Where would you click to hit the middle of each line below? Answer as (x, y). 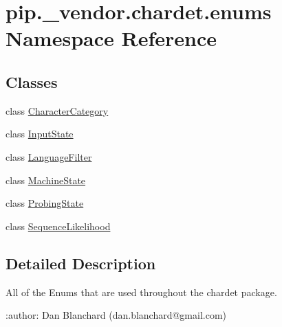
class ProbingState (45, 203)
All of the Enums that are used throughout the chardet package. (141, 292)
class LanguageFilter (49, 156)
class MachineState (46, 180)
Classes (32, 81)
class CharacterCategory (57, 110)
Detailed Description (81, 263)
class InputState (40, 134)
